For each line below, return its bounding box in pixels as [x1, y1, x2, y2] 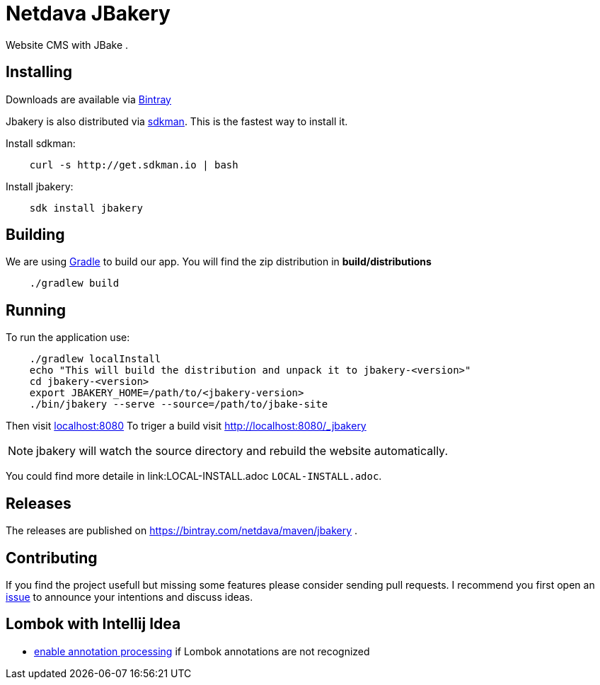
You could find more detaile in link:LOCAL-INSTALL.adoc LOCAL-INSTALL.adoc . [6, 470, 382, 483]
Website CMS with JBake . [6, 38, 129, 51]
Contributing [6, 548, 98, 567]
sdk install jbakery [29, 202, 143, 214]
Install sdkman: [6, 137, 76, 149]
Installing [6, 63, 73, 81]
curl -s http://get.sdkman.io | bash [29, 159, 238, 171]
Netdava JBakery [6, 1, 171, 25]
